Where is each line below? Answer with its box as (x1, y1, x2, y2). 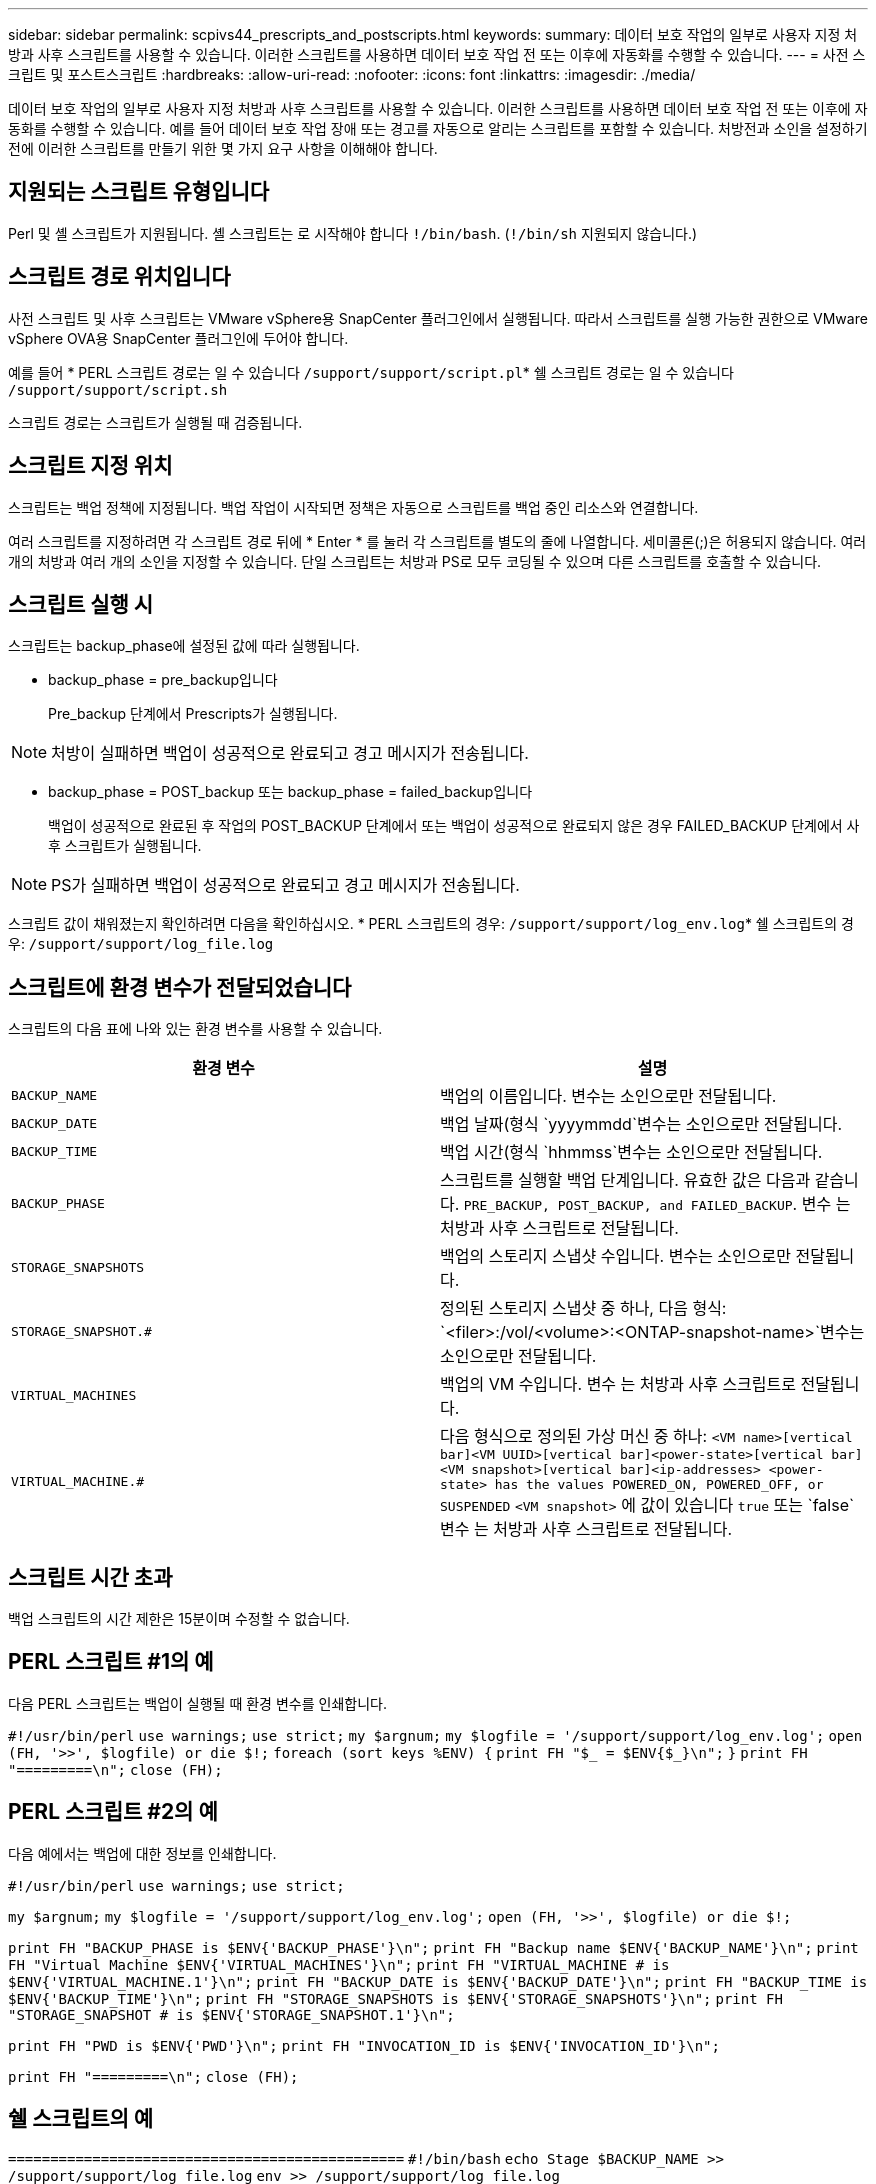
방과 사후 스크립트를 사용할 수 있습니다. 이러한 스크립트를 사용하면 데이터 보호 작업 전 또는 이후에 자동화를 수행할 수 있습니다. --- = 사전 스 (8, 46, 866, 63)
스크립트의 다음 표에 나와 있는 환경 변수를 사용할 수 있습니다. (8, 1020, 383, 1038)
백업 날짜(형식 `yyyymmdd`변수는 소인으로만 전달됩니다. (440, 1114, 843, 1135)
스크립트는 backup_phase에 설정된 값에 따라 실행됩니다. (8, 637, 360, 655)
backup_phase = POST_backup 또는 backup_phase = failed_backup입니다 (48, 783, 533, 801)
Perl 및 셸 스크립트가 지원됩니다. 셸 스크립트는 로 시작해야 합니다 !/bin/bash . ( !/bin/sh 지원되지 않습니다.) (8, 224, 698, 242)
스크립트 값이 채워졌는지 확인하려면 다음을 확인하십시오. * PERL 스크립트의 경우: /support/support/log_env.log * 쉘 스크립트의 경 (8, 915, 854, 933)
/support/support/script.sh (8, 381, 228, 398)
